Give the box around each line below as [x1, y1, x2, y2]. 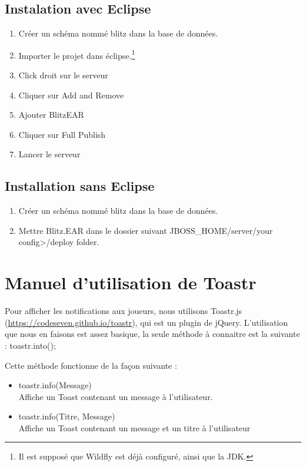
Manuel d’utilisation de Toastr [5, 270, 257, 295]
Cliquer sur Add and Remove [18, 88, 124, 101]
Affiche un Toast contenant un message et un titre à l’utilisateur [18, 421, 251, 434]
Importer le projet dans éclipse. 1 [18, 47, 135, 61]
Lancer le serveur [18, 148, 81, 160]
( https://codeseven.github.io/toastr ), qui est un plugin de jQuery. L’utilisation [5, 316, 288, 328]
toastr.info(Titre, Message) [18, 410, 115, 422]
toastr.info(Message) [18, 379, 92, 391]
